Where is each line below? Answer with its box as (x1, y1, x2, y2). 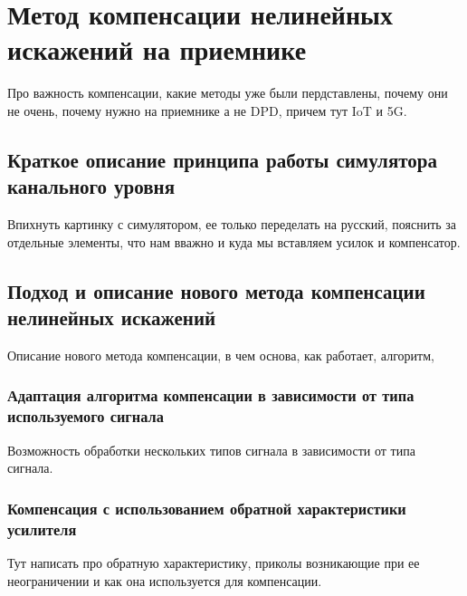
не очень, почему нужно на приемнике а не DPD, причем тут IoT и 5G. (7, 101, 407, 120)
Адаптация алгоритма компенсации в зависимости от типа (7, 384, 415, 407)
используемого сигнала (7, 405, 164, 428)
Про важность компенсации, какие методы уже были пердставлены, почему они (7, 83, 448, 102)
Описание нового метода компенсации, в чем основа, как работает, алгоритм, (7, 345, 434, 364)
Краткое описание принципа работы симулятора (7, 145, 437, 173)
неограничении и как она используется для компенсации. (7, 571, 322, 590)
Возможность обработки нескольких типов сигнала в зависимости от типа (7, 440, 415, 459)
